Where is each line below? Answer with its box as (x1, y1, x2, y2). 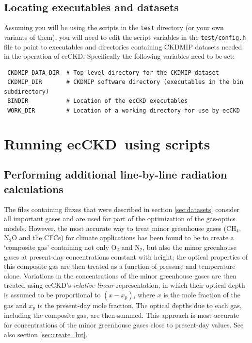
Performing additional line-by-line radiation (4, 167, 227, 182)
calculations (4, 181, 63, 196)
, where (133, 289, 155, 299)
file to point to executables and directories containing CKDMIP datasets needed (4, 41, 242, 51)
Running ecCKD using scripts (4, 133, 210, 153)
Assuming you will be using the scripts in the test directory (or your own (4, 22, 224, 33)
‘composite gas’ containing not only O (4, 242, 117, 252)
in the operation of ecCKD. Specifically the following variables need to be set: (4, 51, 235, 61)
